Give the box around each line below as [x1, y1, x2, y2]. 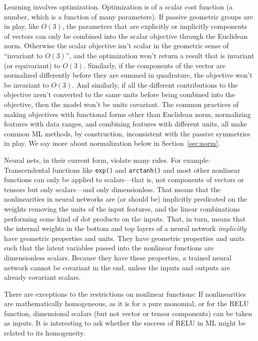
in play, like [4, 21, 39, 31]
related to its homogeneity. [4, 328, 86, 338]
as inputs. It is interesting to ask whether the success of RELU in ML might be [4, 318, 246, 328]
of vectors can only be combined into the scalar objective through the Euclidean [4, 30, 248, 41]
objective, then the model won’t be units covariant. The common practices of [4, 99, 239, 109]
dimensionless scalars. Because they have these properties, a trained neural [4, 252, 232, 262]
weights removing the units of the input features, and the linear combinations [4, 203, 240, 214]
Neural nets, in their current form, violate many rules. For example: [4, 154, 210, 165]
